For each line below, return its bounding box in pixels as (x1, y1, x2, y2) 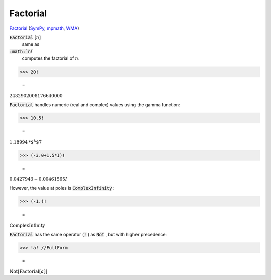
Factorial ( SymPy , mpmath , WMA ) (9, 25, 80, 31)
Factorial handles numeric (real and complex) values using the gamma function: (9, 102, 180, 108)
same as (22, 41, 40, 47)
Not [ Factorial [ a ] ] (9, 268, 48, 274)
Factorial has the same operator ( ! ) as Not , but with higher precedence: (9, 231, 167, 237)
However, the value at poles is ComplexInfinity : (9, 185, 115, 191)
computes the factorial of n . (22, 55, 80, 61)
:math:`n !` (9, 48, 34, 54)
